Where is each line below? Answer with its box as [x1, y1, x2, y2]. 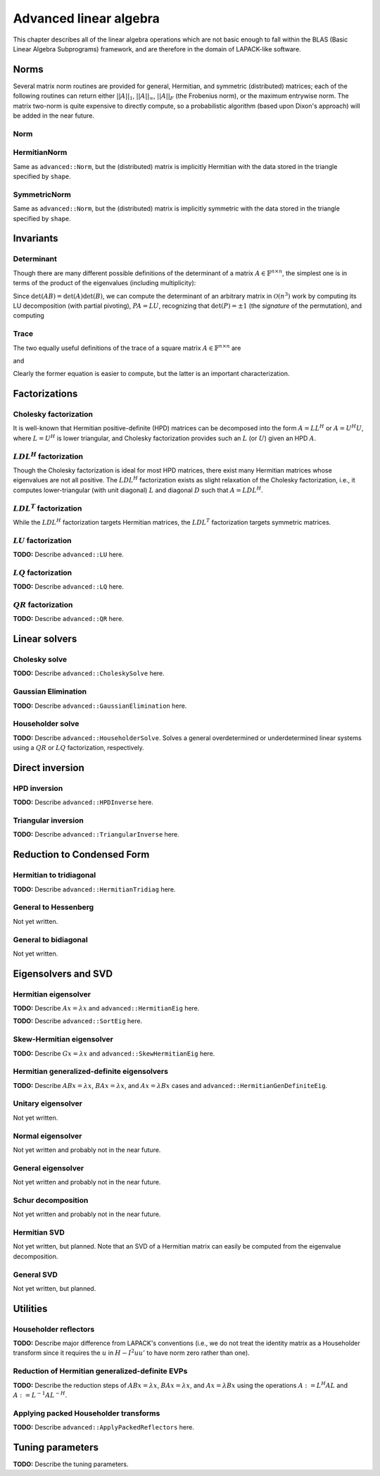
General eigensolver [13, 1163, 84, 1172]
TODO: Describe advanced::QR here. [13, 615, 125, 623]
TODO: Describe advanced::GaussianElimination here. [13, 701, 187, 710]
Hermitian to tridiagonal [13, 870, 96, 880]
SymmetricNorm [13, 189, 72, 199]
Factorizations [13, 388, 78, 400]
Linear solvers [13, 633, 77, 645]
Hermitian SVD [13, 1227, 65, 1237]
